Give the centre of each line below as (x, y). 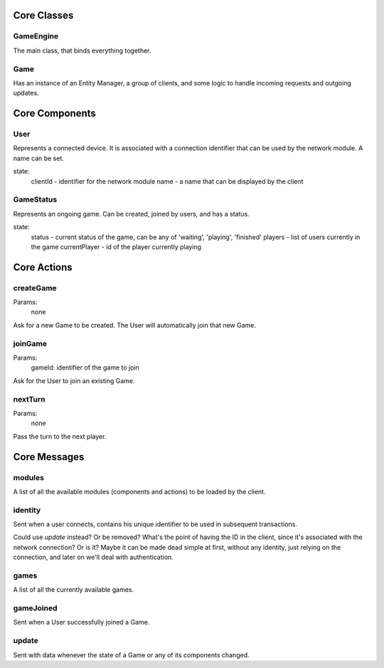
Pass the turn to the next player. (60, 436)
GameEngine (36, 36)
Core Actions (43, 267)
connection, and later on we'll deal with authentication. (93, 557)
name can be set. (38, 158)
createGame (35, 288)
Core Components (54, 114)
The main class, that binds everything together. (82, 51)
